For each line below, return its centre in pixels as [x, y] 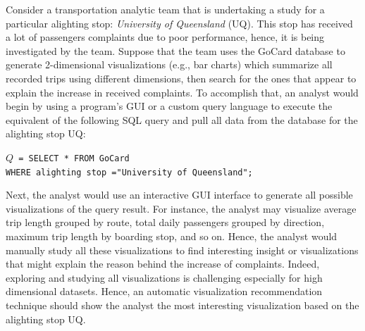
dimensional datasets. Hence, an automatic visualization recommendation [164, 291]
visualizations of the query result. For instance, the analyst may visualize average [181, 208]
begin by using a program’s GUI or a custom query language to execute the [169, 106]
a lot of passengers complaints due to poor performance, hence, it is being [165, 37]
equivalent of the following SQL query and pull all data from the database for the [182, 119]
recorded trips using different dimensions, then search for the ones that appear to [181, 78]
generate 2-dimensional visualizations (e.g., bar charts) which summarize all [169, 64]
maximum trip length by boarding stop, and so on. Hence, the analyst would [172, 236]
